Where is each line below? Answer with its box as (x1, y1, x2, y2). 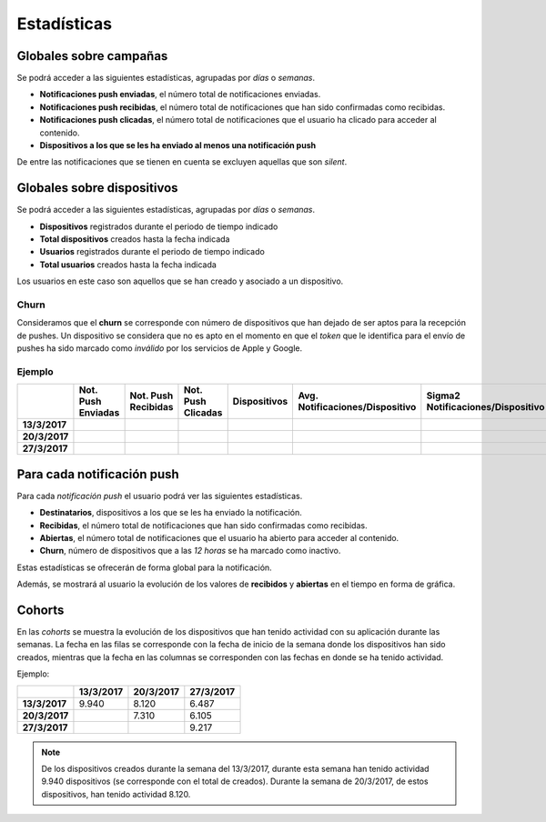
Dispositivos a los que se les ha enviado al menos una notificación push (39, 140, 317, 151)
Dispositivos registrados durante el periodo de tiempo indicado (39, 221, 278, 232)
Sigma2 (426, 389, 460, 402)
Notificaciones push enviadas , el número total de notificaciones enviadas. (39, 89, 321, 100)
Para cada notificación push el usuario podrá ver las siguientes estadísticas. (16, 490, 303, 501)
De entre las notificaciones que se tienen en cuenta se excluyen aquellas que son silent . (16, 156, 348, 167)
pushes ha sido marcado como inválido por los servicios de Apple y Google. (16, 343, 303, 354)
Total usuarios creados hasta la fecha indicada (39, 259, 217, 270)
